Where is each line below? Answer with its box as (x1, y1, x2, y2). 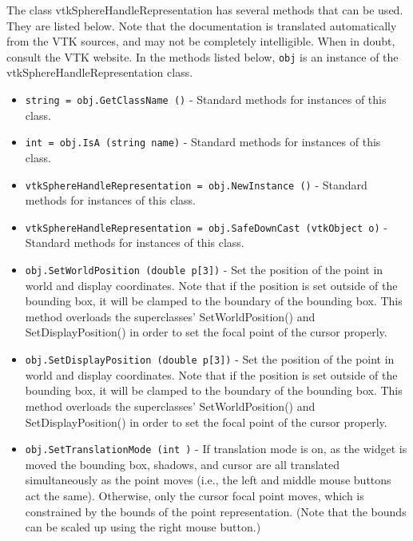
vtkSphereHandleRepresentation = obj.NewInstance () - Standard (25, 176, 367, 193)
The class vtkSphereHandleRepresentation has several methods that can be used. (6, 2, 403, 18)
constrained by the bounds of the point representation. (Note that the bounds (25, 503, 407, 519)
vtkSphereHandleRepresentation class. (6, 64, 193, 81)
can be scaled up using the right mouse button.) (25, 519, 261, 535)
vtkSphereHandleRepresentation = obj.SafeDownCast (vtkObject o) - (25, 218, 387, 235)
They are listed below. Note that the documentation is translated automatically (6, 17, 397, 34)
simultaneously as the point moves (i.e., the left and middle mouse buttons (25, 471, 391, 488)
